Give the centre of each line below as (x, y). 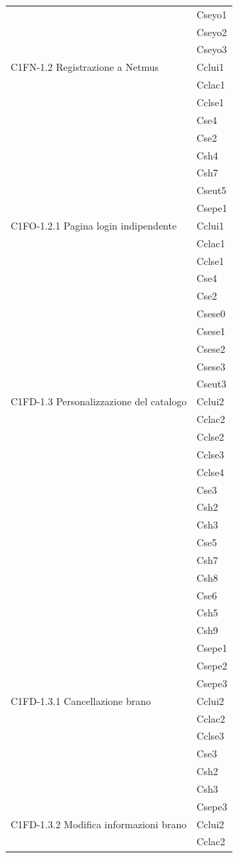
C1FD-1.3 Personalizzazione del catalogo (99, 401)
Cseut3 (211, 384)
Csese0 (211, 314)
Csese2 (211, 348)
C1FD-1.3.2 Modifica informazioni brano (99, 824)
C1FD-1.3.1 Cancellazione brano (81, 700)
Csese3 (211, 366)
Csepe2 (212, 665)
